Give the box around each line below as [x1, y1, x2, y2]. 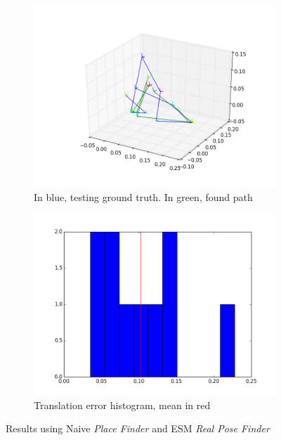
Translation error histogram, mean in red [34, 397, 211, 412]
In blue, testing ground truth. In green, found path [34, 189, 253, 204]
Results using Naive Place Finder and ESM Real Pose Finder [6, 421, 270, 436]
